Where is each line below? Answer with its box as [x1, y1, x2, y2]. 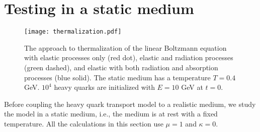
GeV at [181, 82, 203, 92]
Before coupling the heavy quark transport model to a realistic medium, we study [4, 98, 256, 109]
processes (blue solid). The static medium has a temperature [24, 72, 211, 82]
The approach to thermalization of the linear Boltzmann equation [24, 42, 227, 53]
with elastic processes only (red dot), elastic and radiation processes [24, 52, 233, 63]
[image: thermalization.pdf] [24, 28, 122, 36]
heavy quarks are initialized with [54, 82, 155, 92]
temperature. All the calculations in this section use [4, 118, 163, 128]
